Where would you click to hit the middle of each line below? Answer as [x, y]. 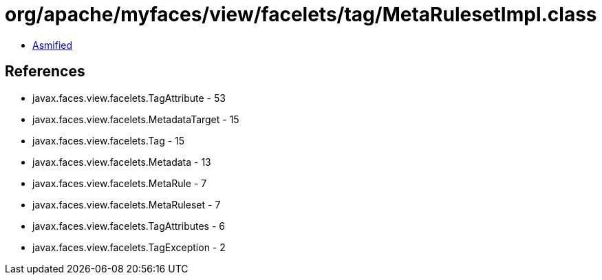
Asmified [53, 45]
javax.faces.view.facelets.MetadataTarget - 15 [136, 119]
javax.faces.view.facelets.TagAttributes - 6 [129, 226]
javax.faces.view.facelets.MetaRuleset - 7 [127, 204]
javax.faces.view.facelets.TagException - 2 [129, 247]
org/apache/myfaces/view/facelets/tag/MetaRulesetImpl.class [301, 14]
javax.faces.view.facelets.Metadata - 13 [122, 162]
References [45, 72]
